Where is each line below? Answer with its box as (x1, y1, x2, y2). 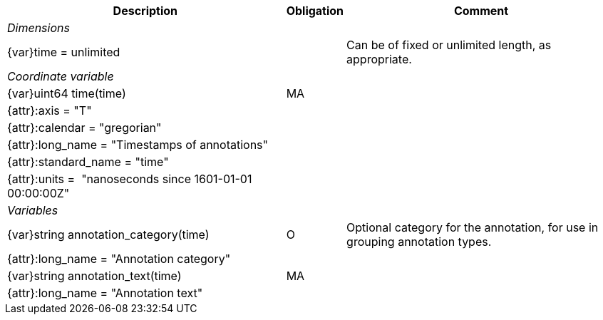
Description (113, 4, 178, 18)
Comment (453, 4, 509, 18)
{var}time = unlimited (7, 45, 120, 59)
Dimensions (7, 21, 70, 35)
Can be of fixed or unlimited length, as (346, 38, 552, 52)
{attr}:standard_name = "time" (7, 155, 169, 169)
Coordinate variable (7, 69, 114, 83)
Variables (7, 203, 58, 217)
